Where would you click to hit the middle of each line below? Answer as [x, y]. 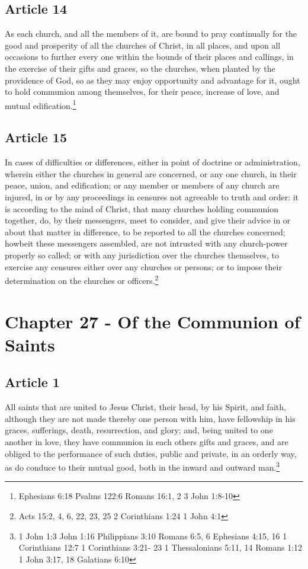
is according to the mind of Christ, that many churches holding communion [142, 208]
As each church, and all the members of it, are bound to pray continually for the [151, 33]
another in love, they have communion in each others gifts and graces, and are [147, 441]
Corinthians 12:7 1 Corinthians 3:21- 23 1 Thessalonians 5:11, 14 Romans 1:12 [161, 547]
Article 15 [36, 137]
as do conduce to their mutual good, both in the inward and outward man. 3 [142, 466]
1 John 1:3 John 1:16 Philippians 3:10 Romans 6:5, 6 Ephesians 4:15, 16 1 [153, 536]
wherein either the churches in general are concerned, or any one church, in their [151, 173]
